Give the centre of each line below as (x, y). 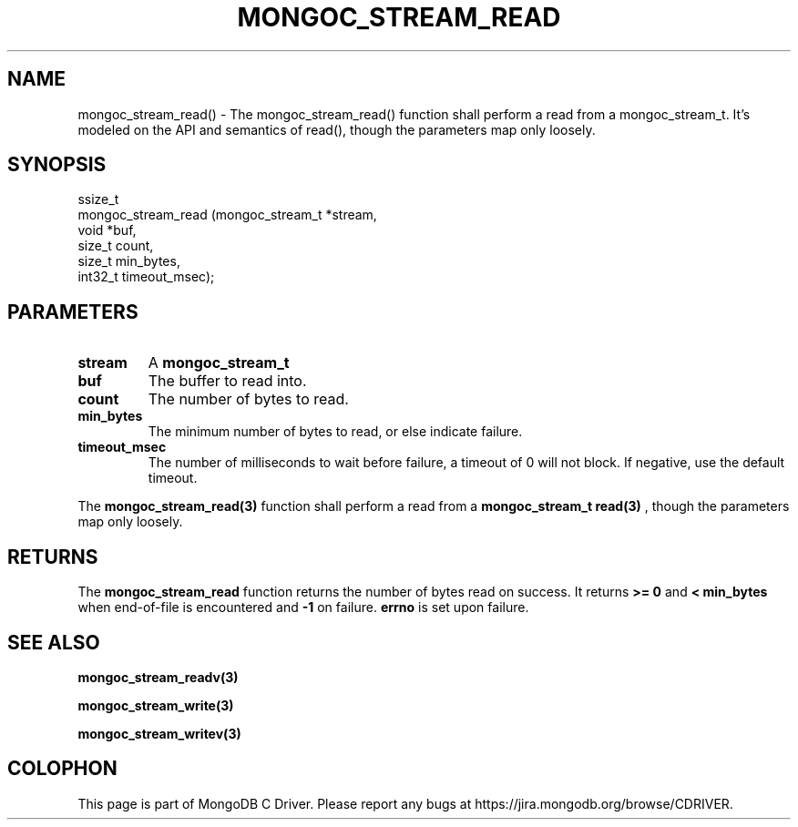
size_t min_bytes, (129, 261)
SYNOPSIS (57, 165)
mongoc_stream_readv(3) (158, 677)
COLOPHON (62, 769)
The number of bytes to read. (248, 399)
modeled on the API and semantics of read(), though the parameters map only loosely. (337, 129)
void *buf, (107, 230)
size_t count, (116, 246)
